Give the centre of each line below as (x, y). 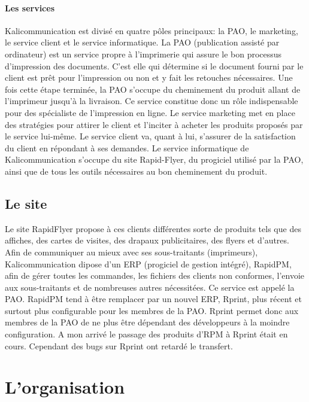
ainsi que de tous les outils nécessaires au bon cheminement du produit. (136, 171)
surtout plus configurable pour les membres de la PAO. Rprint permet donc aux (152, 310)
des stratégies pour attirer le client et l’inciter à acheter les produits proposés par (154, 124)
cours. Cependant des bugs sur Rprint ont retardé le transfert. (119, 345)
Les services (30, 7)
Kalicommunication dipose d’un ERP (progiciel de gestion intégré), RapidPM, (148, 264)
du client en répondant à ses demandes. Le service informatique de (127, 147)
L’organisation (65, 387)
